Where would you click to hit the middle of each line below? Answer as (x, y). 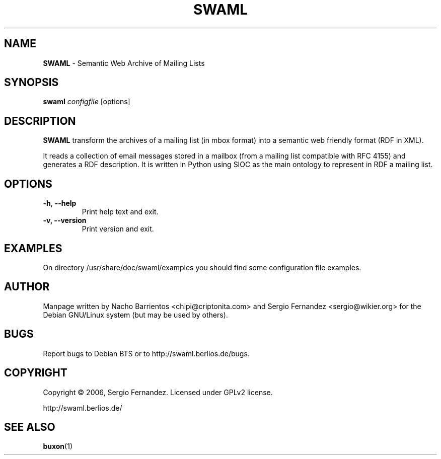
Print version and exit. (118, 229)
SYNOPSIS (31, 83)
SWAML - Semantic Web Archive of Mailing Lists (124, 63)
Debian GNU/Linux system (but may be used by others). (135, 315)
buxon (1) (58, 446)
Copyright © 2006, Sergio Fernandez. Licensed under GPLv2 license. (158, 392)
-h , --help (60, 203)
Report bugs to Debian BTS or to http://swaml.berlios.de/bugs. (146, 353)
